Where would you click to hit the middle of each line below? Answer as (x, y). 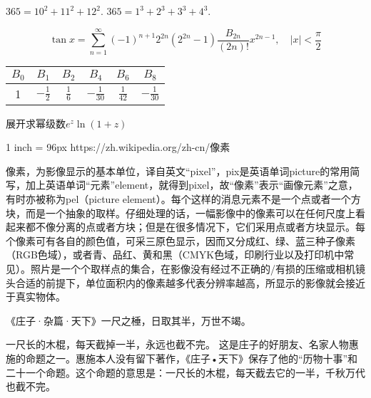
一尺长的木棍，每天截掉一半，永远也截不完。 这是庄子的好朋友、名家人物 (177, 344)
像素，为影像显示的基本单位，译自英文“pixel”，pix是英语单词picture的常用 (178, 171)
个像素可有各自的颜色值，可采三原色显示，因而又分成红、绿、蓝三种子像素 (181, 240)
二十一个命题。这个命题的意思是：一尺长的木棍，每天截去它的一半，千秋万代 (185, 372)
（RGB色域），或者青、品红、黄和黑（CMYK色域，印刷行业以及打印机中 (175, 255)
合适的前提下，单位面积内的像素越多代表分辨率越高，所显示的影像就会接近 (190, 282)
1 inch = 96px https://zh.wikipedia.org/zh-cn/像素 (118, 147)
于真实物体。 (36, 297)
